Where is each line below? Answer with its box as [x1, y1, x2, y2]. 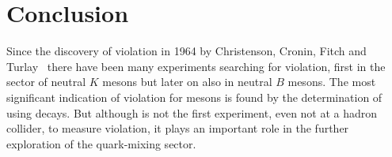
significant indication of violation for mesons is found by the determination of [6, 88, 382, 105]
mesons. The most [287, 73, 376, 90]
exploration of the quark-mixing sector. [6, 135, 196, 151]
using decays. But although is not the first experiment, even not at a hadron [6, 104, 378, 121]
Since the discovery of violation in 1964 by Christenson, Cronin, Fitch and [6, 43, 367, 59]
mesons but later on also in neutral [102, 73, 272, 90]
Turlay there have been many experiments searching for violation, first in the [6, 58, 386, 74]
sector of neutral [6, 73, 86, 90]
